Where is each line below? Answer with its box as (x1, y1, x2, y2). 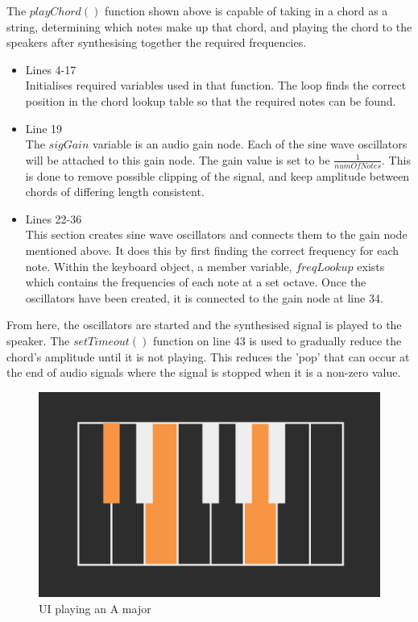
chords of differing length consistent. (25, 183, 205, 200)
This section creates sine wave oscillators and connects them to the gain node (25, 226, 408, 243)
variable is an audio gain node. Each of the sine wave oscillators (93, 136, 408, 152)
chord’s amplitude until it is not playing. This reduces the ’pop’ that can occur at (6, 348, 410, 365)
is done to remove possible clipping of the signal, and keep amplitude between (25, 167, 410, 184)
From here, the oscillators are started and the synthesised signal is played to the (6, 316, 402, 333)
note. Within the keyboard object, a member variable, (25, 257, 292, 274)
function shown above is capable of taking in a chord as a (104, 2, 388, 19)
